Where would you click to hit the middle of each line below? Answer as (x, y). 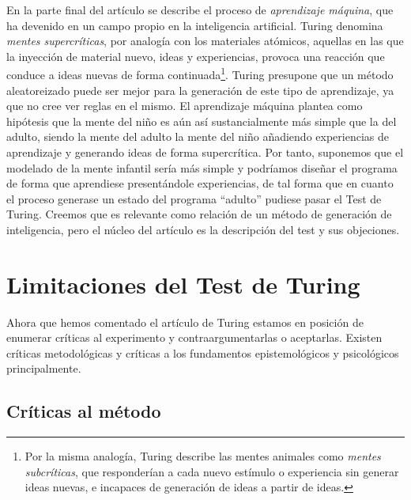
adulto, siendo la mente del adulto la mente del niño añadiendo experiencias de (198, 136)
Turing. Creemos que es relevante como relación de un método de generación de (199, 214)
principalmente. (44, 368)
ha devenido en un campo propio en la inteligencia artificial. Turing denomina (195, 25)
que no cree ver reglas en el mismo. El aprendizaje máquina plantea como (185, 106)
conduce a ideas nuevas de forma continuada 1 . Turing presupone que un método (200, 74)
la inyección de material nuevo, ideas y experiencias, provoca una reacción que (196, 56)
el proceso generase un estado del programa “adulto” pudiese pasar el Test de (194, 198)
